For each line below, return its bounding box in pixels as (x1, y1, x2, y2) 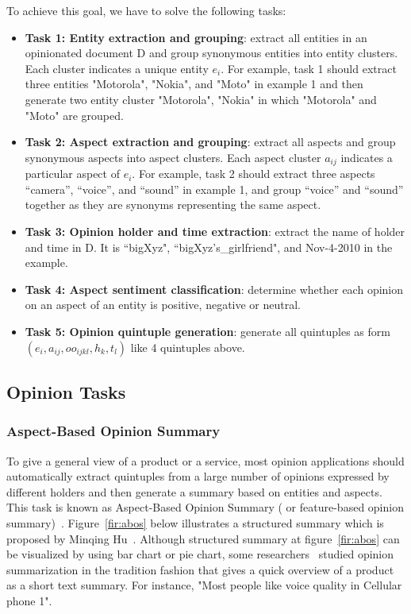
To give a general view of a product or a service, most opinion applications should (6, 452, 405, 469)
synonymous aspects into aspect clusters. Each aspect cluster (25, 149, 321, 165)
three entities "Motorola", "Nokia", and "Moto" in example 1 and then (25, 75, 363, 92)
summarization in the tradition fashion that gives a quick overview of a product (6, 561, 394, 577)
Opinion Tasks (6, 379, 126, 404)
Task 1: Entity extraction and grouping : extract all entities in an (25, 29, 367, 45)
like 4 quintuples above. (130, 338, 245, 355)
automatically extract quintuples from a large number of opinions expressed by (6, 468, 390, 485)
